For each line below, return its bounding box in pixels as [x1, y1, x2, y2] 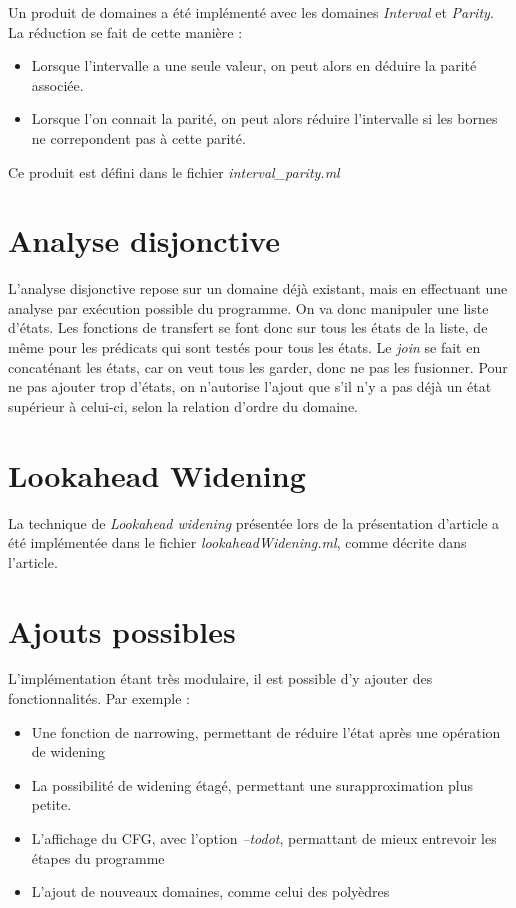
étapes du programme [31, 847, 165, 868]
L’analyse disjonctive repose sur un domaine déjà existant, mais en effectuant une [8, 278, 508, 299]
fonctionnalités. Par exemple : [8, 688, 190, 709]
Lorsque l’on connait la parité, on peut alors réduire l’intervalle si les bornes [31, 108, 498, 129]
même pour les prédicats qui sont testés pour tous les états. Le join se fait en [8, 337, 481, 358]
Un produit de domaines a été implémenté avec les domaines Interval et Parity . [8, 2, 494, 22]
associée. [31, 74, 84, 95]
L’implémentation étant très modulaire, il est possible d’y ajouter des [8, 668, 433, 689]
